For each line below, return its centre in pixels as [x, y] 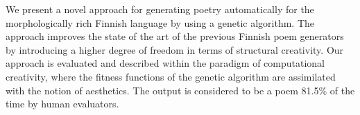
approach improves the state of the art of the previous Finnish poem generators [175, 36]
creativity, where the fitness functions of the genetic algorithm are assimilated [171, 76]
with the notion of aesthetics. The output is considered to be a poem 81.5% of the [180, 90]
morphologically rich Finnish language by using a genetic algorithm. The [160, 22]
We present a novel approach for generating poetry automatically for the [160, 9]
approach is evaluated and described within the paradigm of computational [165, 63]
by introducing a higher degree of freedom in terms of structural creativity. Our [175, 49]
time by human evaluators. [62, 104]
